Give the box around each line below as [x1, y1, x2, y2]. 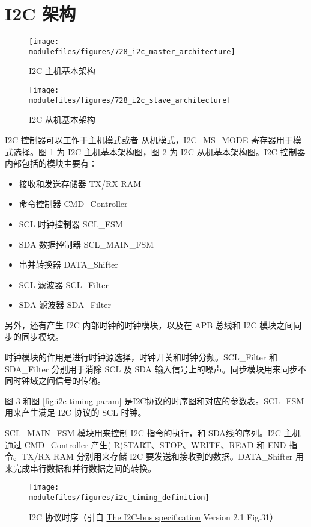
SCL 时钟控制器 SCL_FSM [19, 217, 123, 230]
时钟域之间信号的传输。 [13, 374, 106, 387]
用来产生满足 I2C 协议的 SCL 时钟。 [5, 406, 146, 419]
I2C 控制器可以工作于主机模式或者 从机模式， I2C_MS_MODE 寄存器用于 [5, 133, 293, 146]
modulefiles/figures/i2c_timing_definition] [29, 493, 210, 502]
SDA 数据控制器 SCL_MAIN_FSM [19, 238, 154, 250]
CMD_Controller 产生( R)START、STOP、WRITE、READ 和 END [24, 438, 286, 451]
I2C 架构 [5, 1, 76, 26]
